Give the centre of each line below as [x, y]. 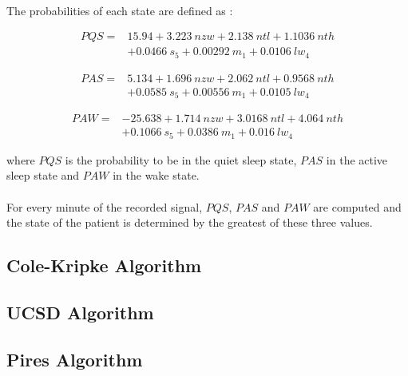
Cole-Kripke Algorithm [104, 265]
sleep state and [43, 175]
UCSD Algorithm [80, 312]
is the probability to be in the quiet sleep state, [181, 159]
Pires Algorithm [75, 359]
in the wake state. [156, 175]
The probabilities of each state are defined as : [120, 10]
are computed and [357, 206]
